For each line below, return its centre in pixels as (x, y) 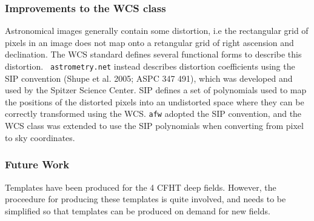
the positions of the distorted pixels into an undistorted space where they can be (155, 101)
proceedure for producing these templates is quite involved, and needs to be (145, 199)
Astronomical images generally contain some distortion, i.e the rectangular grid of (157, 31)
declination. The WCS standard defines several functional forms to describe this (153, 54)
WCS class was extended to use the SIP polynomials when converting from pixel (154, 126)
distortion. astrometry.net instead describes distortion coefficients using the (150, 66)
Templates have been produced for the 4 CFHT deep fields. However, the (141, 187)
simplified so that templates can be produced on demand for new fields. (138, 210)
